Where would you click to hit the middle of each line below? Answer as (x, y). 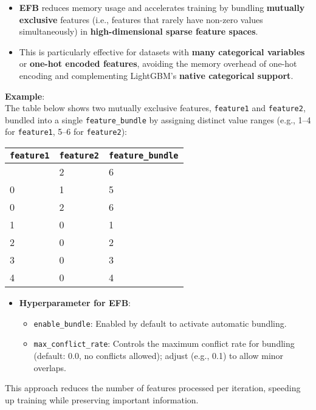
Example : (25, 96)
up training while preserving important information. (102, 399)
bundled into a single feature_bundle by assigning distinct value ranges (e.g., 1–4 (158, 119)
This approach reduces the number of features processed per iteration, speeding (153, 388)
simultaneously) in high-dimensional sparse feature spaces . (139, 31)
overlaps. (50, 367)
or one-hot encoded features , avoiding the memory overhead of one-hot (158, 63)
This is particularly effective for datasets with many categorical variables (162, 51)
